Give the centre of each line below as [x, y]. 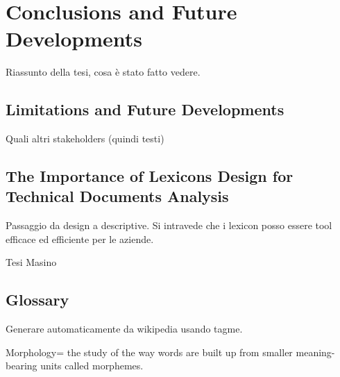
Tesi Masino [31, 262]
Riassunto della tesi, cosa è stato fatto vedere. [103, 72]
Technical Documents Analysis [117, 196]
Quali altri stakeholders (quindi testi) [85, 139]
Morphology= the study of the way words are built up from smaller [149, 352]
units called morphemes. [92, 366]
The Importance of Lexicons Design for [150, 176]
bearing [22, 366]
